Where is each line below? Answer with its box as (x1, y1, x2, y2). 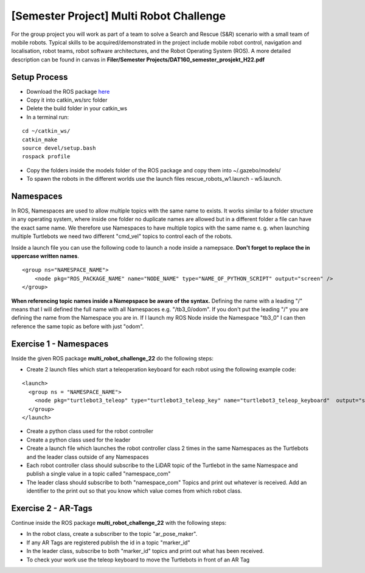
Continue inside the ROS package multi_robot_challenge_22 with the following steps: (11, 519, 227, 527)
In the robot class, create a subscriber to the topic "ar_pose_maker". (26, 530, 198, 538)
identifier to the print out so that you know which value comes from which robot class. (26, 487, 243, 494)
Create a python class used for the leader (26, 436, 131, 443)
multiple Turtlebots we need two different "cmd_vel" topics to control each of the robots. (11, 233, 233, 240)
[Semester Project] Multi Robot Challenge (11, 9, 226, 23)
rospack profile (22, 153, 71, 160)
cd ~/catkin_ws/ (22, 128, 71, 135)
